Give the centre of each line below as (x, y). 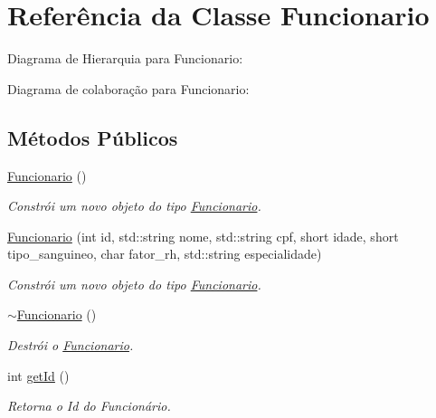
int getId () (38, 375)
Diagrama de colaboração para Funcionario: (128, 88)
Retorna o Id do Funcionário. (89, 406)
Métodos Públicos (93, 137)
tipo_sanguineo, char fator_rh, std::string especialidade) (165, 254)
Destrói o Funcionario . (71, 345)
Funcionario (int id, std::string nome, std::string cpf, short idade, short (203, 236)
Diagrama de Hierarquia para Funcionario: (125, 58)
